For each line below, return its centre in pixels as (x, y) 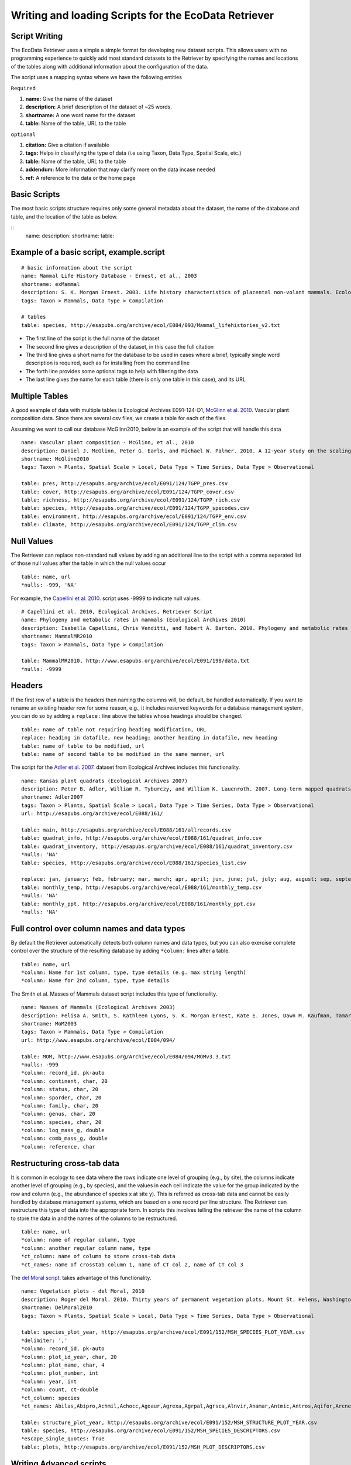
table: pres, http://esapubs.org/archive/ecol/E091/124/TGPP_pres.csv (125, 484)
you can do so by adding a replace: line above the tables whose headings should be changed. (127, 716)
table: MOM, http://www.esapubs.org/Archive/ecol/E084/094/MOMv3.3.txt (126, 1057)
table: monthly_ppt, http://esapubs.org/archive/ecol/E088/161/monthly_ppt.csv (138, 904)
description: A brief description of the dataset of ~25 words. (99, 107)
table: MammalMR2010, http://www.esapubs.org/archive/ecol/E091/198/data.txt (135, 661)
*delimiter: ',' (44, 1340)
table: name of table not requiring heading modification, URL (114, 729)
